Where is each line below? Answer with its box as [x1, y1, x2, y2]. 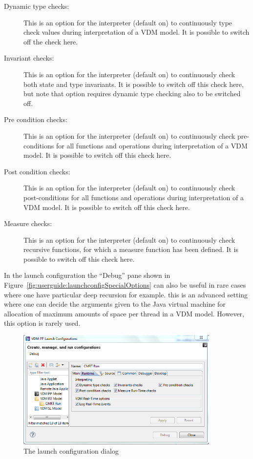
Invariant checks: [4, 53, 54, 63]
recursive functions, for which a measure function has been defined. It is [23, 244, 238, 254]
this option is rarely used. [4, 318, 81, 328]
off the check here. [23, 36, 78, 46]
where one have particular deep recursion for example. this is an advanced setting [4, 289, 248, 299]
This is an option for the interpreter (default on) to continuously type [23, 17, 232, 27]
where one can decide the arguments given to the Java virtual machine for [4, 299, 226, 309]
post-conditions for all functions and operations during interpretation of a [23, 192, 244, 202]
